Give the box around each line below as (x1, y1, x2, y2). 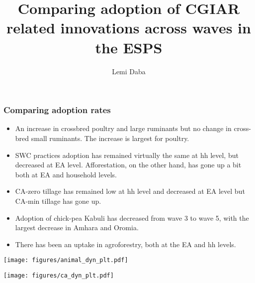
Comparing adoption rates (3, 104, 111, 116)
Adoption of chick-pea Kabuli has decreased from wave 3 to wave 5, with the (15, 212, 249, 223)
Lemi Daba (112, 66, 146, 76)
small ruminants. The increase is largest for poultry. (31, 133, 189, 143)
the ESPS (95, 37, 163, 57)
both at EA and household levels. (15, 169, 117, 179)
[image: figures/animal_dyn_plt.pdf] (3, 257, 128, 264)
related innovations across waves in (6, 17, 251, 38)
